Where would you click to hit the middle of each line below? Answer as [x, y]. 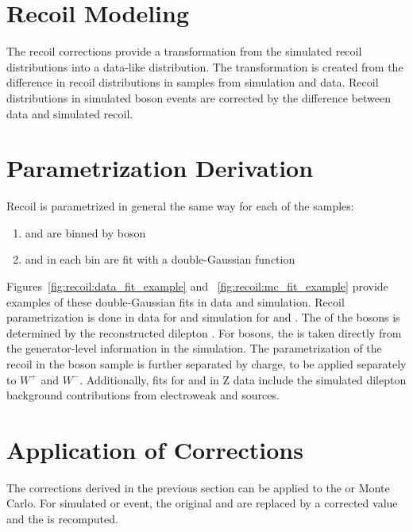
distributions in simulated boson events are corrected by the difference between [199, 97]
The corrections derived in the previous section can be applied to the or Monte [198, 487]
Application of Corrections [155, 449]
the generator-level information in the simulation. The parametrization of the [194, 348]
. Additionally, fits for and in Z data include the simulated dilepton [243, 379]
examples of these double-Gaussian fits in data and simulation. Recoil [176, 301]
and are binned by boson [85, 232]
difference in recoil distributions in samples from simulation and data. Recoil [193, 82]
